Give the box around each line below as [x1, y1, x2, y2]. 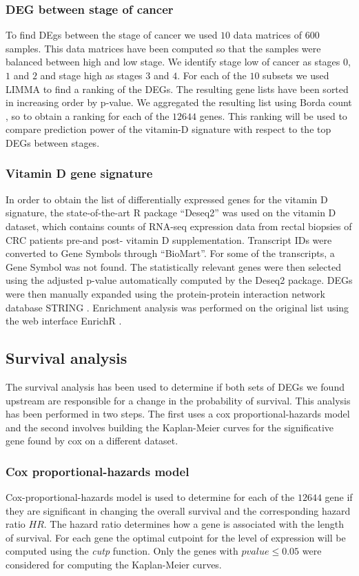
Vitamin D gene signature [6, 165, 153, 182]
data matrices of [233, 28, 302, 42]
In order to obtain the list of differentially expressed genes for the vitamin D [6, 192, 328, 206]
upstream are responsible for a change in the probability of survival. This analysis [6, 393, 351, 407]
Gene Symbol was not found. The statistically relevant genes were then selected [6, 259, 342, 274]
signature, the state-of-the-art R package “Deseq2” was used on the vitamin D [6, 205, 336, 220]
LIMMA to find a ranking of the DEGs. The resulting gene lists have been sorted [6, 81, 349, 96]
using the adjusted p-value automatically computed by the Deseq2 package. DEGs [6, 273, 353, 287]
